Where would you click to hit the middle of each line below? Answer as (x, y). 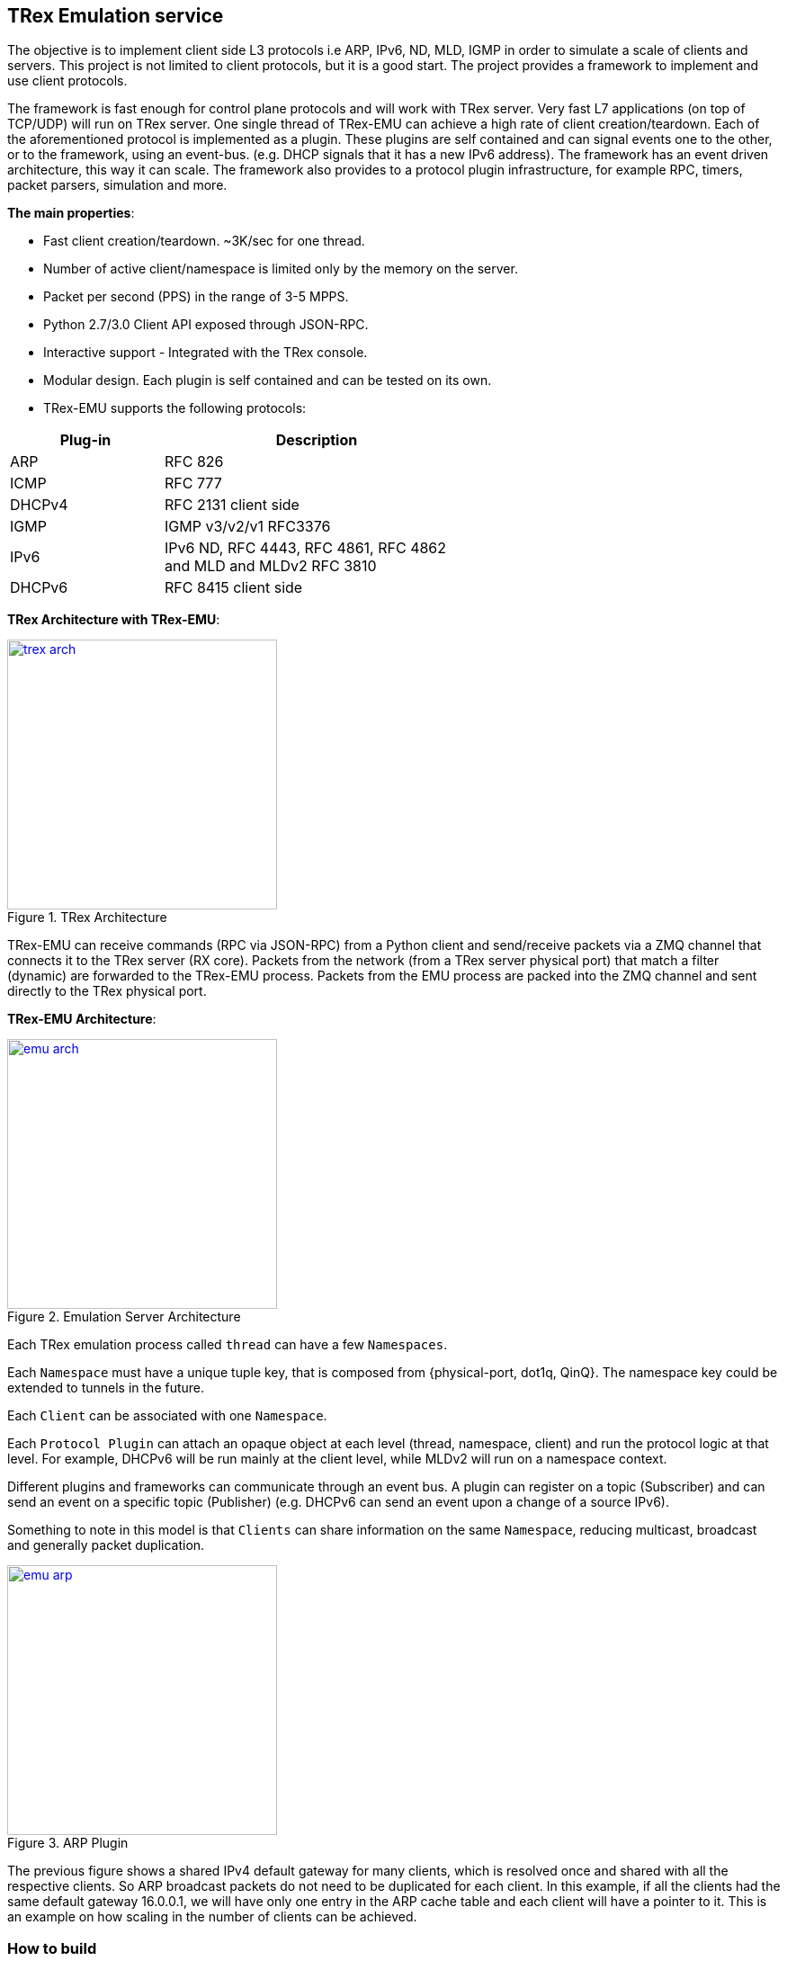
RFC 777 (193, 484)
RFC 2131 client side (232, 505)
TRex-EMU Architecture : (82, 1019)
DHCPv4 (39, 505)
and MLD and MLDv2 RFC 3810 (270, 566)
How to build (52, 1948)
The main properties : (71, 213)
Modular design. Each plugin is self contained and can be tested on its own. (268, 381)
